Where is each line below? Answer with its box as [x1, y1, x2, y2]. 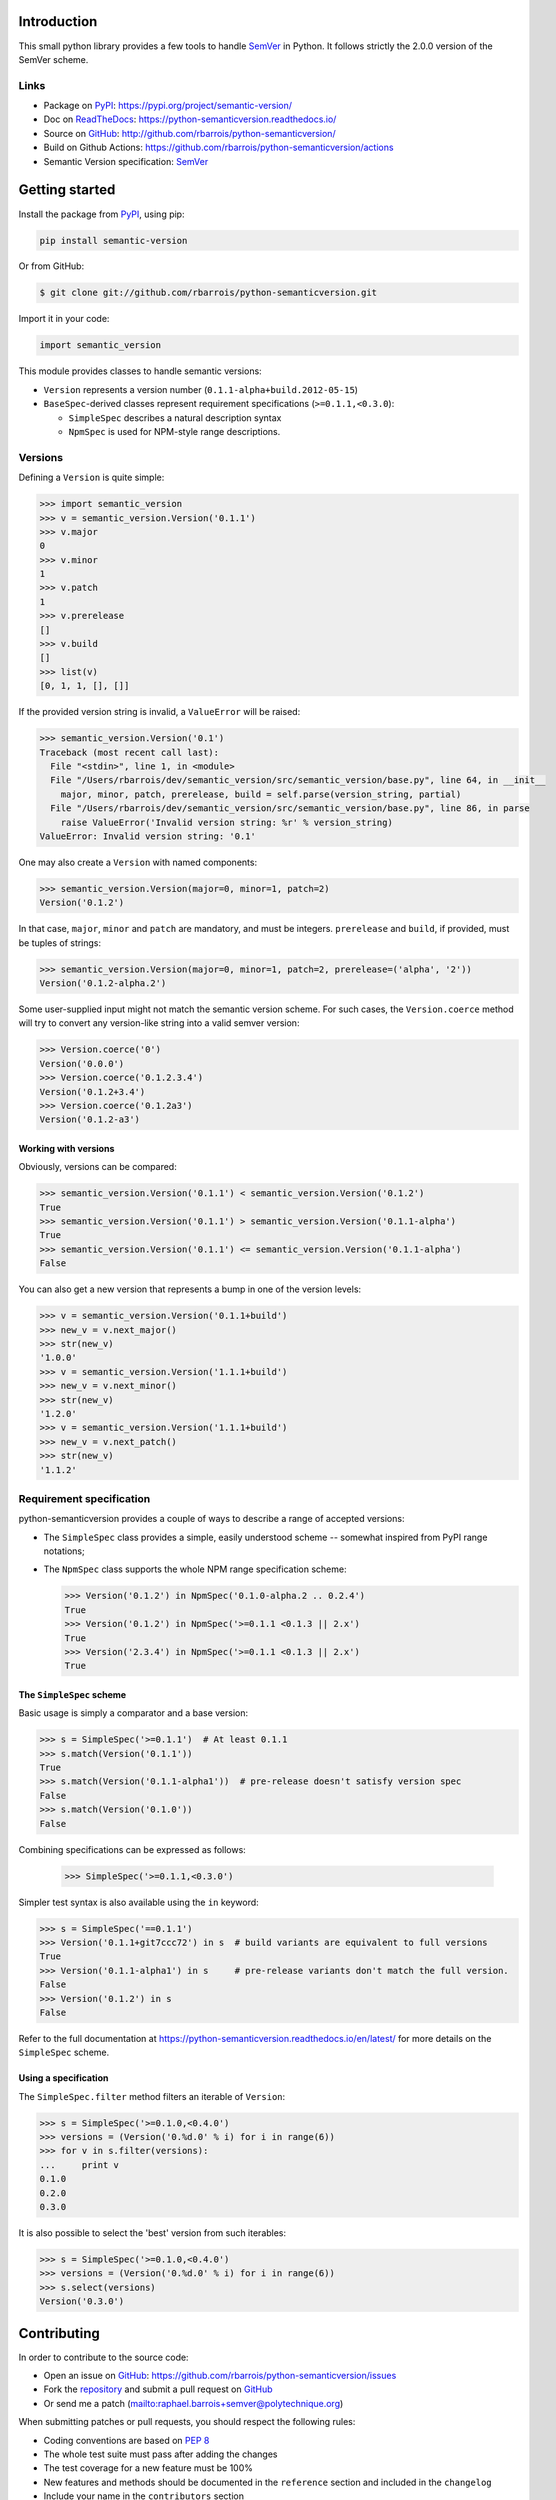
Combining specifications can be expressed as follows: [18, 1843, 247, 1855]
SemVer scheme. [18, 53, 89, 65]
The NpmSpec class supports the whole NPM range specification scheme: [43, 1563, 347, 1575]
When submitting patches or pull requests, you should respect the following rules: [18, 2416, 356, 2428]
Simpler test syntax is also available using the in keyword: [18, 1896, 259, 1908]
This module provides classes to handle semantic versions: [18, 365, 262, 377]
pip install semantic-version [39, 235, 188, 246]
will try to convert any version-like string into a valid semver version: [18, 1017, 300, 1029]
